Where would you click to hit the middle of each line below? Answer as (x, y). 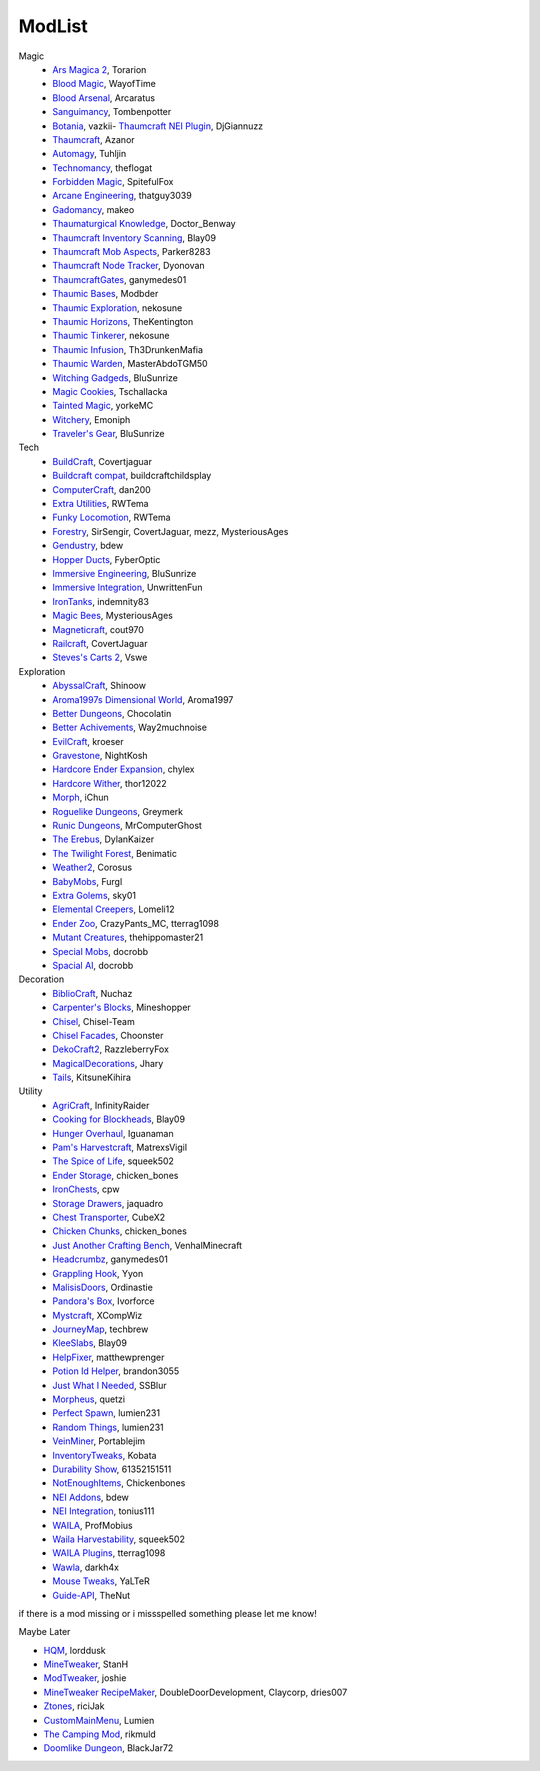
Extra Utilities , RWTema (100, 504)
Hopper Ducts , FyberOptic (106, 559)
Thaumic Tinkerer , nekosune (111, 336)
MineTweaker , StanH (86, 1664)
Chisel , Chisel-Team (93, 1021)
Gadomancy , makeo (93, 209)
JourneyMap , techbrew (100, 1329)
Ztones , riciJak (74, 1706)
